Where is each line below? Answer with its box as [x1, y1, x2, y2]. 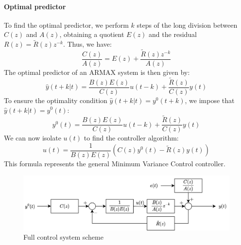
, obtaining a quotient [59, 29, 124, 39]
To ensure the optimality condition [4, 95, 107, 105]
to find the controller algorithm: [84, 133, 179, 143]
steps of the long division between [137, 19, 238, 30]
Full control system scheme [23, 232, 103, 242]
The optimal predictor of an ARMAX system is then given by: [4, 67, 190, 77]
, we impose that [185, 95, 235, 105]
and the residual [149, 29, 197, 39]
